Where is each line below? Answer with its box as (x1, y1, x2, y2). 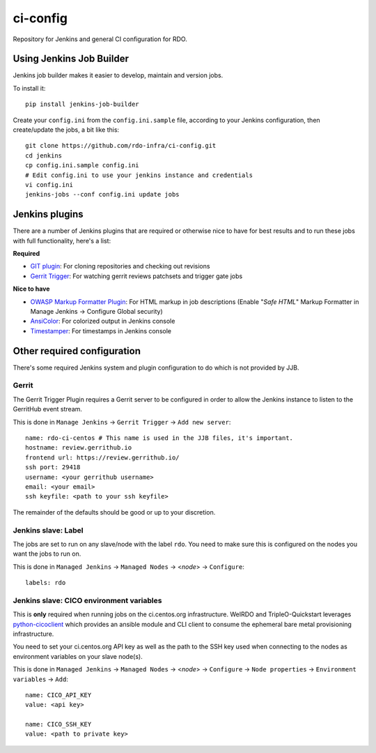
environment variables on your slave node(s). (13, 652, 143, 660)
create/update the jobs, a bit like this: (13, 125, 120, 134)
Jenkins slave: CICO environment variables (13, 595, 162, 605)
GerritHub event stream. (13, 405, 83, 413)
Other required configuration (13, 345, 141, 357)
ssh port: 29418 (25, 464, 81, 471)
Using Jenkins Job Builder (13, 53, 129, 65)
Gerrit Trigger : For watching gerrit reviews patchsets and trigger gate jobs (30, 272, 243, 280)
